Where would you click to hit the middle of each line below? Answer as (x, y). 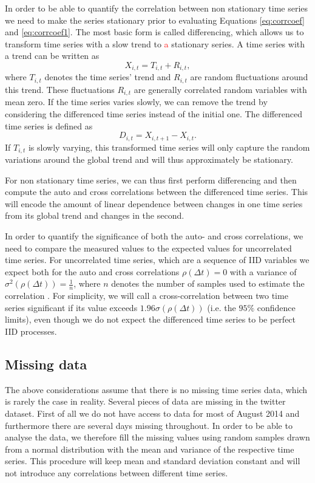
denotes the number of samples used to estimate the (208, 283)
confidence (276, 307)
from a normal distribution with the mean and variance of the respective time (150, 449)
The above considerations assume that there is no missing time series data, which (156, 389)
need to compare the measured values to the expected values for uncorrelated (148, 248)
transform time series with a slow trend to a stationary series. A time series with (155, 43)
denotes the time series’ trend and (108, 77)
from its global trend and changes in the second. (95, 215)
